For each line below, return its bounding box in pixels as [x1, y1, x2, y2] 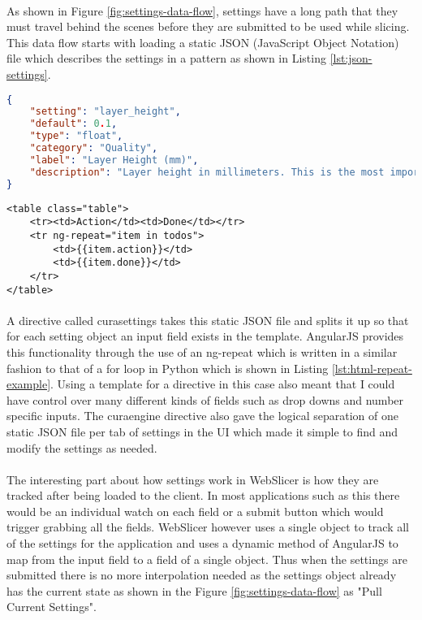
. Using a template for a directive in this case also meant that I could [50, 375, 395, 392]
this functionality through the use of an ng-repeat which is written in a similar [6, 343, 398, 360]
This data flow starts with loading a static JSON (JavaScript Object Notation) [6, 33, 399, 50]
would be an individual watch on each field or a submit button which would [6, 502, 384, 519]
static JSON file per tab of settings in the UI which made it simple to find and [6, 423, 398, 440]
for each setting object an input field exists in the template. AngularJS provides [6, 327, 404, 345]
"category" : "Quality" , [29, 142, 158, 154]
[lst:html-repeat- [331, 359, 412, 376]
